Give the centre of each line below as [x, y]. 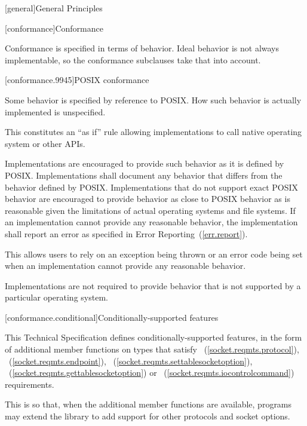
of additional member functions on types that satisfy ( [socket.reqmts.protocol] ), [152, 349]
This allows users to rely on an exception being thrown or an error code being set [154, 254]
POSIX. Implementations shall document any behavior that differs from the [144, 175]
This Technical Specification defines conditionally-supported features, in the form [153, 337]
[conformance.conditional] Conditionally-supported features [112, 317]
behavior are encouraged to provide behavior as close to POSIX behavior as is [148, 199]
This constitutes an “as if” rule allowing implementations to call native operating [153, 132]
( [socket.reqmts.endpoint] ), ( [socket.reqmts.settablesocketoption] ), [131, 361]
